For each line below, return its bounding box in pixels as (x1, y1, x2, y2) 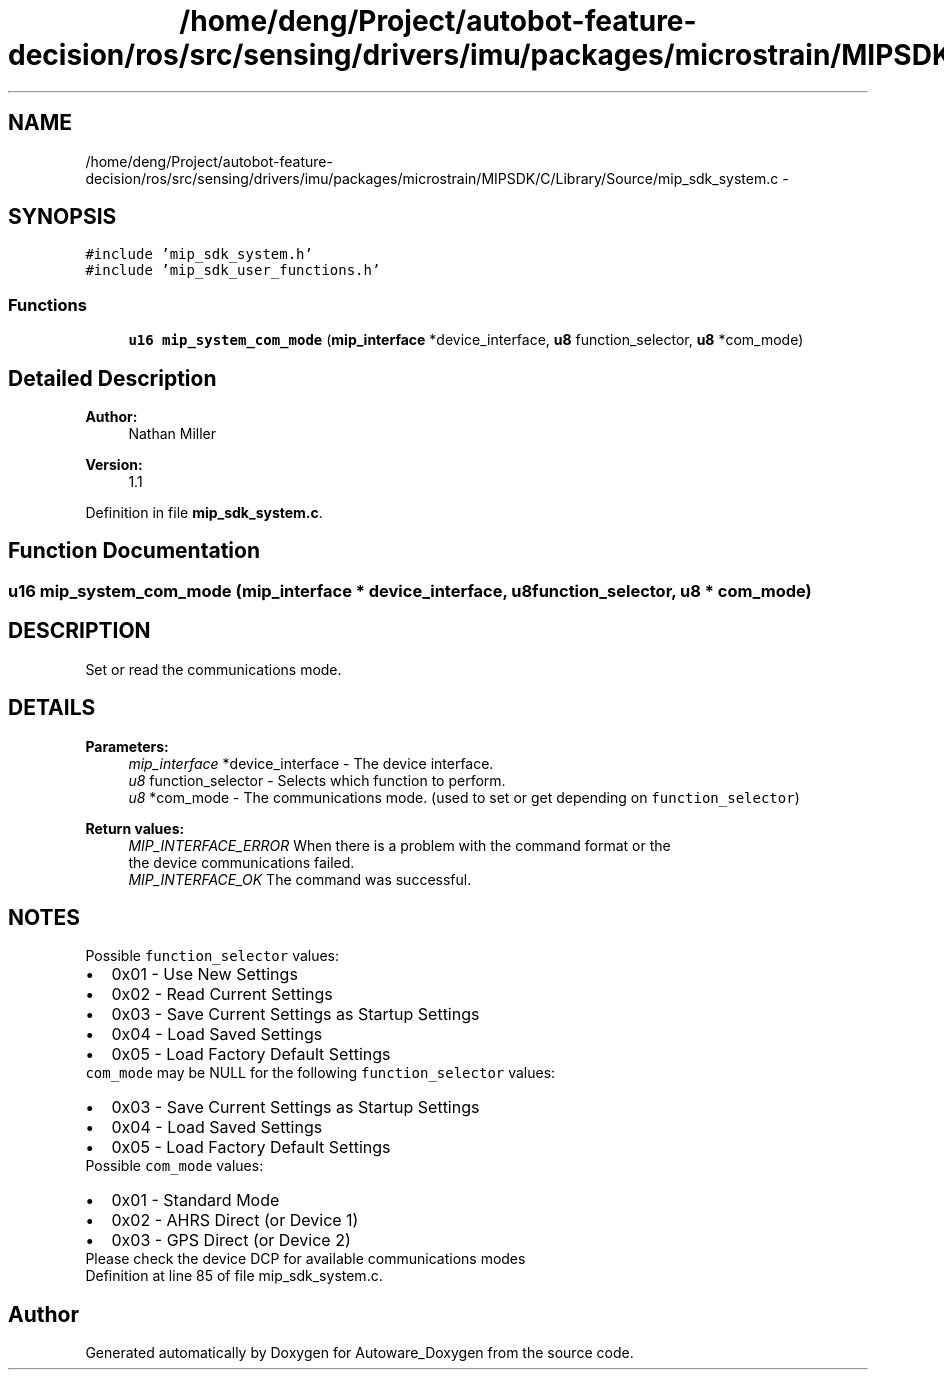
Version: (85, 456, 143, 474)
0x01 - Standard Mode (111, 1190, 280, 1211)
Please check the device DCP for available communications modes (85, 1250, 526, 1268)
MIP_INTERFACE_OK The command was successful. (128, 870, 472, 888)
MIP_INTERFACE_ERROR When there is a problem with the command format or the (128, 836, 671, 854)
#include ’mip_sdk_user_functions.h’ (85, 262, 381, 279)
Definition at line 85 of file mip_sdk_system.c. (85, 1267, 383, 1285)
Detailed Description (8, 365, 217, 391)
